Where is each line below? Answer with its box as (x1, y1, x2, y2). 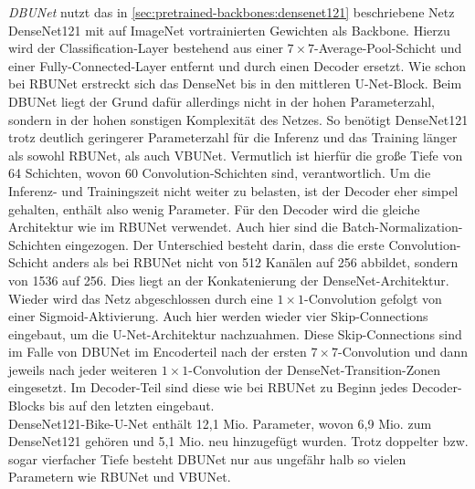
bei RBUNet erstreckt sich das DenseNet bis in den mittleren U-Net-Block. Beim (8, 74, 462, 93)
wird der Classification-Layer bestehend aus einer (8, 38, 283, 57)
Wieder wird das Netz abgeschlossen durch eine (8, 288, 273, 307)
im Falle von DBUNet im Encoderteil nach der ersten (8, 342, 307, 361)
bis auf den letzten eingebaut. (48, 396, 215, 415)
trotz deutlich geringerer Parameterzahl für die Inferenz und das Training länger (8, 128, 458, 147)
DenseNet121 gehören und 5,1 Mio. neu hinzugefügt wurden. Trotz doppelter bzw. (8, 432, 469, 451)
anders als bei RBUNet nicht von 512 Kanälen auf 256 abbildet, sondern (52, 253, 459, 272)
